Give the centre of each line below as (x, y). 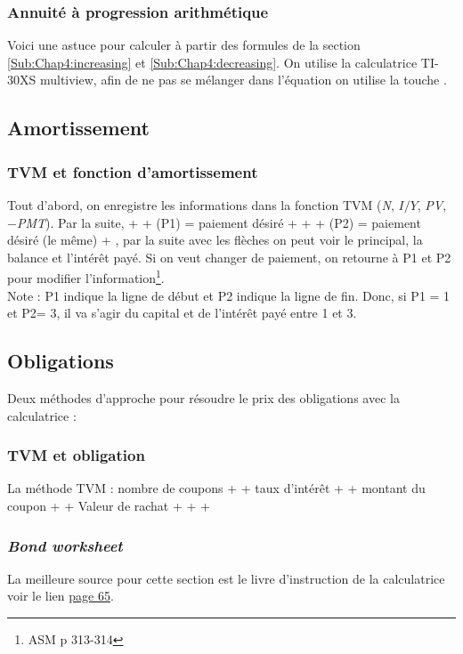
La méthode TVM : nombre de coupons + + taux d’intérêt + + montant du (216, 488)
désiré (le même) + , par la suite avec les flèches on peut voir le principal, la (215, 240)
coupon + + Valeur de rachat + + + (109, 506)
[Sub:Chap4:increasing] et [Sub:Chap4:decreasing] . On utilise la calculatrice (212, 62)
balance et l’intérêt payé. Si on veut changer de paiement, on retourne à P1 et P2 (229, 257)
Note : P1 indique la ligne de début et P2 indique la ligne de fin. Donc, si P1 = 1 (229, 295)
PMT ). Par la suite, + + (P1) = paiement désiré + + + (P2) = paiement (219, 222)
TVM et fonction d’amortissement (133, 171)
